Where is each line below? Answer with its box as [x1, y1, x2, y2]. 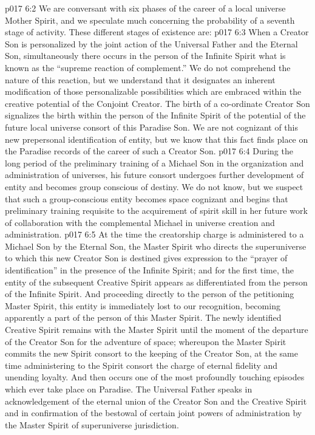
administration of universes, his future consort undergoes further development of [5, 168, 304, 181]
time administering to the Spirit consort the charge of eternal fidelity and [5, 358, 278, 371]
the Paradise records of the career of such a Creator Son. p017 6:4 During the [5, 145, 293, 157]
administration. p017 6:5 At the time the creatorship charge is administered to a [5, 228, 304, 241]
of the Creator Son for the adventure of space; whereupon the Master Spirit [5, 335, 286, 348]
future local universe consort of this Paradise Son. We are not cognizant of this [5, 120, 299, 133]
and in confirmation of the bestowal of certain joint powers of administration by [5, 406, 302, 419]
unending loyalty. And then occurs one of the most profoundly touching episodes [5, 371, 305, 383]
